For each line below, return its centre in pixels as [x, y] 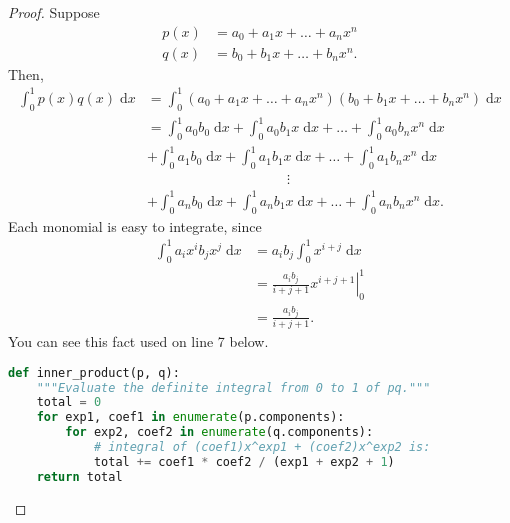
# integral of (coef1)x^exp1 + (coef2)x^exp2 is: [262, 447]
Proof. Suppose [54, 12]
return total [79, 476]
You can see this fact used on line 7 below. [138, 341]
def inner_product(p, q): [94, 372]
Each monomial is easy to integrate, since [135, 225]
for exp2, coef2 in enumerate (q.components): [219, 432]
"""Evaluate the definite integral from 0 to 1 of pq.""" [233, 387]
